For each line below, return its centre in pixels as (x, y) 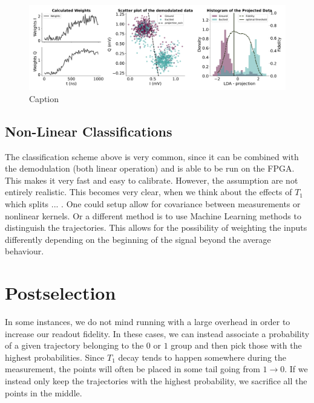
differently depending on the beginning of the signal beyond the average (138, 239)
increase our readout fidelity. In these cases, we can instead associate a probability (157, 333)
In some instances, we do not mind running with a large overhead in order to (148, 322)
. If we (296, 369)
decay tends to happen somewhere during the (202, 357)
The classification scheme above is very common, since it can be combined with (152, 156)
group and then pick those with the (236, 345)
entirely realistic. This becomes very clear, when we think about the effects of (149, 192)
